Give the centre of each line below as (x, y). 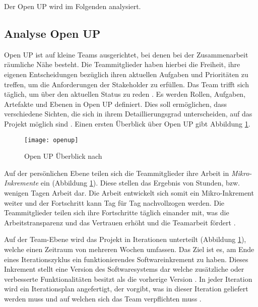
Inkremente (21, 183)
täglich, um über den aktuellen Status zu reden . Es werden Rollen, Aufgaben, (125, 94)
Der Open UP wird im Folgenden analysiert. (73, 6)
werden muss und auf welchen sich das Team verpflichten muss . (103, 298)
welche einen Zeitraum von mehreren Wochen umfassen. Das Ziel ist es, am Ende (129, 249)
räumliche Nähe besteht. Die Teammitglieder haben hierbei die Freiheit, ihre (122, 64)
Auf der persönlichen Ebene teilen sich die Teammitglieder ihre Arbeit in (117, 173)
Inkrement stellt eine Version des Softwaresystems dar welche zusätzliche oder (124, 269)
